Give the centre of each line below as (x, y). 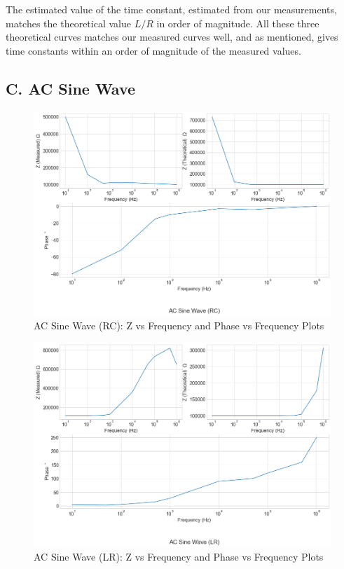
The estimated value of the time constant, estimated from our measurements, (171, 9)
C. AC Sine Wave (71, 88)
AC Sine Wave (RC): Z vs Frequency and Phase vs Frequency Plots (179, 325)
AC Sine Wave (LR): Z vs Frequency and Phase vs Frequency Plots (179, 557)
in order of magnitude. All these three (238, 23)
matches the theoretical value (68, 23)
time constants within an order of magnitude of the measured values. (153, 50)
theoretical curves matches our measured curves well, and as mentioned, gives (172, 37)
